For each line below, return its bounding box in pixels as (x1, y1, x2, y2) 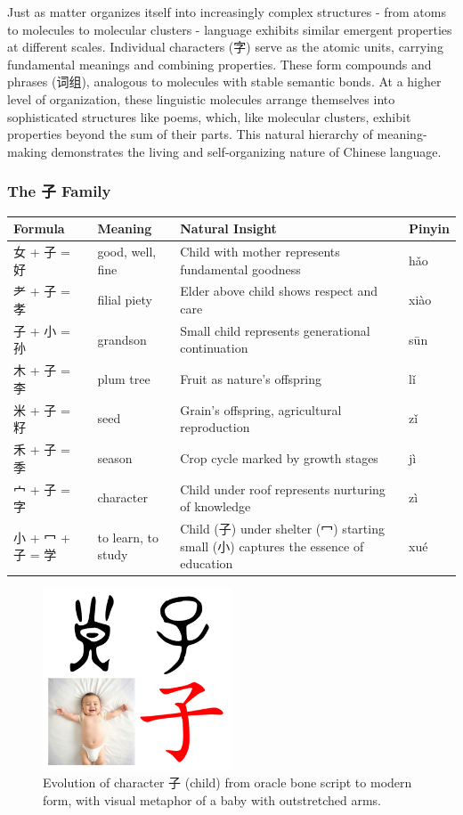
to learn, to (97, 527, 158, 546)
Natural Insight (180, 219, 277, 238)
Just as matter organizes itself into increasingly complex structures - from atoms (7, 3, 446, 20)
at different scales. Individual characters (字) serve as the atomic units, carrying (7, 37, 443, 56)
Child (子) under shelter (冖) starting (180, 518, 385, 537)
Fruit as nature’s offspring (180, 370, 322, 388)
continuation (180, 338, 248, 357)
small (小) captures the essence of (180, 536, 364, 555)
